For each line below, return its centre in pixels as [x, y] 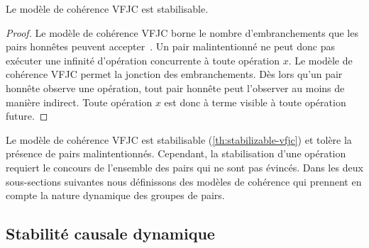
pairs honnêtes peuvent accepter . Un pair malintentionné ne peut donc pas [170, 46]
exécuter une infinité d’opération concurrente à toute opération [143, 60]
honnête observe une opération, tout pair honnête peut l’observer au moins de [175, 88]
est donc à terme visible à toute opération [255, 102]
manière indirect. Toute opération [79, 102]
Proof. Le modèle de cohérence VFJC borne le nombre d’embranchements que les [182, 32]
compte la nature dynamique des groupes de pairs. [115, 195]
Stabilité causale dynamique [110, 233]
